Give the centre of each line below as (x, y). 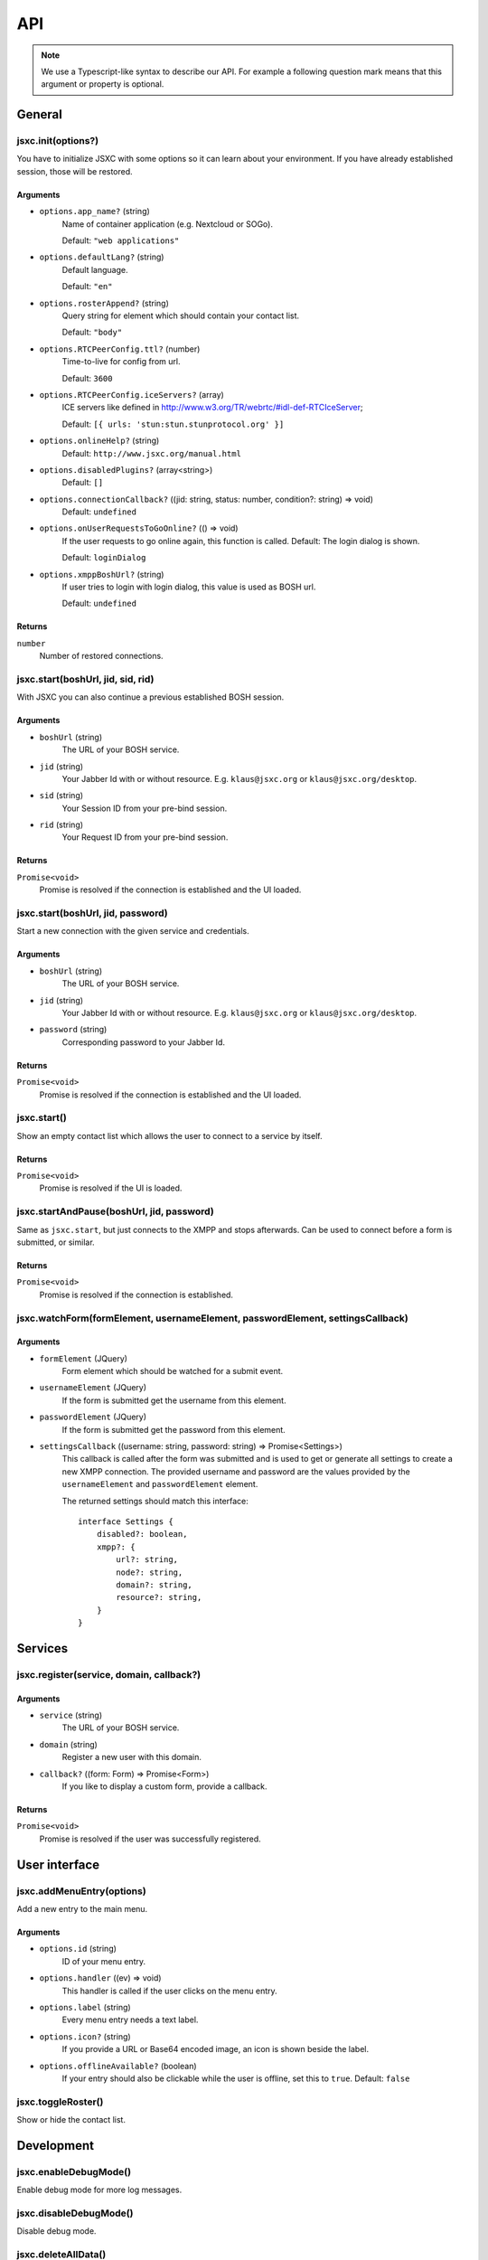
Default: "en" (87, 287)
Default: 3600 (87, 378)
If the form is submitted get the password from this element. (174, 1429)
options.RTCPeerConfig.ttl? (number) (120, 349)
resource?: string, (159, 1597)
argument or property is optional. (103, 84)
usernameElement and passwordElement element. (160, 1484)
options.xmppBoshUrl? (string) (102, 574)
